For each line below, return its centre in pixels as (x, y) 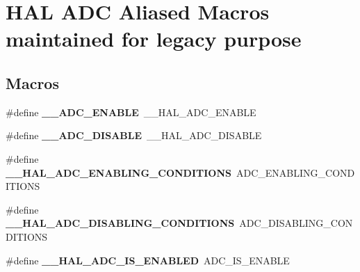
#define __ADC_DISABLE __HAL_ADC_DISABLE (134, 135)
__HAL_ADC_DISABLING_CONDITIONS (120, 223)
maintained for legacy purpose (154, 39)
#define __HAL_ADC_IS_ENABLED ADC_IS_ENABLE (148, 260)
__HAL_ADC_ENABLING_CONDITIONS (119, 172)
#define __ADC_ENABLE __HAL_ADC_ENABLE (131, 112)
